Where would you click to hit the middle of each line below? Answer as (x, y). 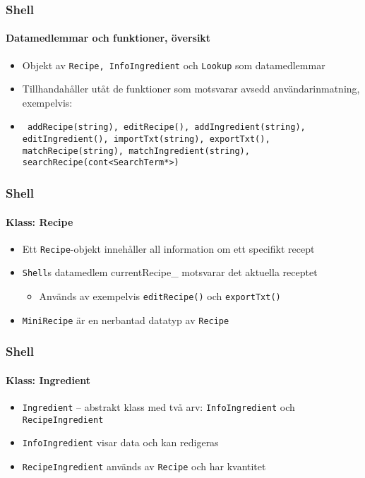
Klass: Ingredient (48, 380)
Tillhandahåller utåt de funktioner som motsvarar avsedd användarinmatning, (191, 89)
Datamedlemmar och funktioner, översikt (108, 38)
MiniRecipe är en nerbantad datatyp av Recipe (126, 319)
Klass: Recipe (40, 221)
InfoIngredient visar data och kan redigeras (120, 442)
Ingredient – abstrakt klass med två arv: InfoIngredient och (158, 407)
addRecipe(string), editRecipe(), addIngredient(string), (166, 127)
